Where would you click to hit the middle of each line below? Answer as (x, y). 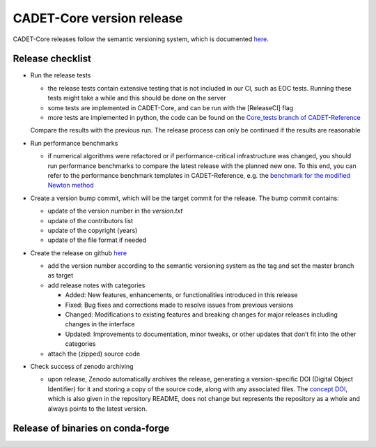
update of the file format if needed (97, 240)
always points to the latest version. (97, 409)
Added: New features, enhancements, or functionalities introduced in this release (181, 295)
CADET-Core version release (98, 18)
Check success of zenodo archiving (82, 366)
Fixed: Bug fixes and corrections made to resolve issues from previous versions (179, 305)
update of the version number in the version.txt (115, 211)
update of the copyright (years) (93, 230)
